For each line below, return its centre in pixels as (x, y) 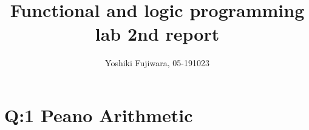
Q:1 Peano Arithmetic (99, 115)
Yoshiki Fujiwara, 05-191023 (157, 63)
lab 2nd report (157, 34)
